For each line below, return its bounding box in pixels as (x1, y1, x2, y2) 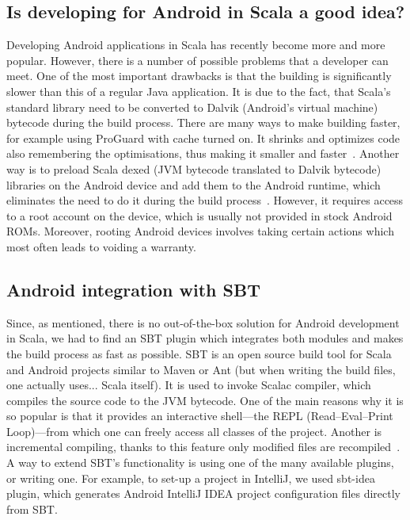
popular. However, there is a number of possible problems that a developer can (6, 52, 389, 68)
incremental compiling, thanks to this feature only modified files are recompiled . (6, 438, 401, 455)
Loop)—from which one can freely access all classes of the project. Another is (6, 422, 382, 439)
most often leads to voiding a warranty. (6, 238, 196, 254)
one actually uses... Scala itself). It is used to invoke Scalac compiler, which (6, 377, 371, 393)
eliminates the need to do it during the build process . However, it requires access (6, 192, 404, 208)
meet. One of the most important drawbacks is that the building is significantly (6, 67, 392, 84)
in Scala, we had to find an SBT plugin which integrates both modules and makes (6, 330, 404, 346)
